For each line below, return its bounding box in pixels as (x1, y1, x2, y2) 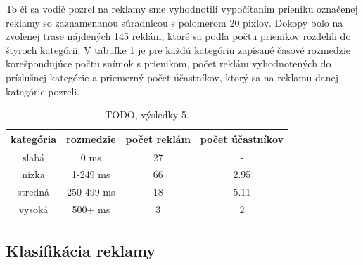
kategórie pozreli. (6, 83, 80, 98)
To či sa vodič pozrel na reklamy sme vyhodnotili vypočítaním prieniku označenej (6, 1, 358, 15)
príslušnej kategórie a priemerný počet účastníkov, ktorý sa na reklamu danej (6, 69, 339, 84)
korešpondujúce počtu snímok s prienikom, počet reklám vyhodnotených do (6, 56, 331, 71)
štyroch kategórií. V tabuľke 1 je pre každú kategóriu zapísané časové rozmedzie (6, 42, 351, 57)
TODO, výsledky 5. (105, 107, 189, 122)
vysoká (18, 202, 49, 217)
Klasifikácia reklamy (6, 239, 156, 261)
